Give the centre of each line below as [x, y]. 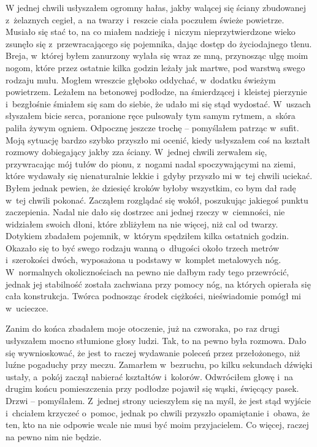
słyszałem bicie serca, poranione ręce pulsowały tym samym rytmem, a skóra [151, 116]
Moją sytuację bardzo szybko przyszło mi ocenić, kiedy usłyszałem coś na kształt [158, 139]
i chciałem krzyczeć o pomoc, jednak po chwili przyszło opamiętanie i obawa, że [158, 412]
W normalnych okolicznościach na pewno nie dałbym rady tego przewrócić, [147, 272]
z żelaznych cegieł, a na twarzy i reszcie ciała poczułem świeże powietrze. [145, 19]
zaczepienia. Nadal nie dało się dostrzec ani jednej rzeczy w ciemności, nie [145, 212]
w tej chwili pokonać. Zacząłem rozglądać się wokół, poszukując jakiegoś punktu [157, 200]
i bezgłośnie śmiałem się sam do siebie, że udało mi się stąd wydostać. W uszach [158, 103]
